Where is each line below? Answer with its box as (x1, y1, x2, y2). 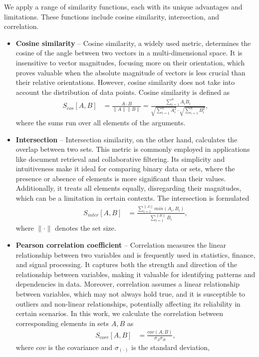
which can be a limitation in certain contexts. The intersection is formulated (15, 193, 250, 203)
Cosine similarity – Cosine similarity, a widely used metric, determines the (15, 37, 251, 48)
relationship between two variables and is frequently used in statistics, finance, (15, 249, 256, 260)
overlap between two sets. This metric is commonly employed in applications (15, 144, 250, 154)
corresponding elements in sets (15, 318, 109, 328)
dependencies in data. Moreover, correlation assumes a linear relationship (15, 279, 240, 289)
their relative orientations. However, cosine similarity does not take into (15, 77, 235, 87)
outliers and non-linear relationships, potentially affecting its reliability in (15, 298, 241, 309)
